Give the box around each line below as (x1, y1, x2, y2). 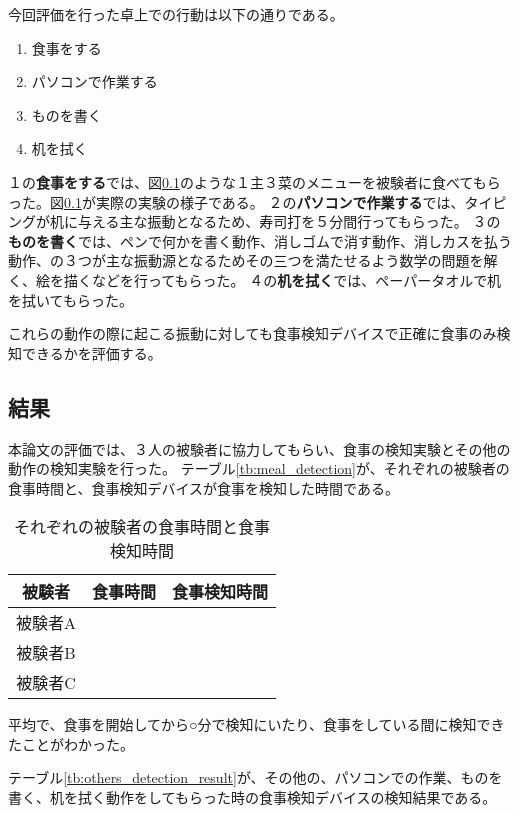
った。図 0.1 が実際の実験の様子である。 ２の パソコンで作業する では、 (8, 191, 465, 212)
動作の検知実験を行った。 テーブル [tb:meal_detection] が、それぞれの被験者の (8, 458, 510, 479)
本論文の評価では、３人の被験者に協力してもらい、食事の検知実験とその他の (8, 438, 511, 459)
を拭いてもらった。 (8, 289, 133, 310)
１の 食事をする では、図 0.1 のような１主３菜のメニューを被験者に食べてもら (8, 171, 501, 192)
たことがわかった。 (8, 733, 134, 754)
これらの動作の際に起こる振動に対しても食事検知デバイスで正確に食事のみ (8, 323, 497, 344)
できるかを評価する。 (21, 342, 162, 363)
